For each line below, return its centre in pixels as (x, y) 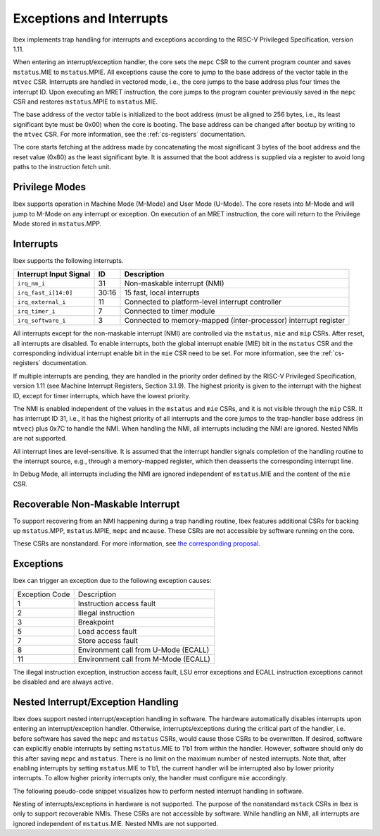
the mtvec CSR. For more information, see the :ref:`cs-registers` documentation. (129, 135)
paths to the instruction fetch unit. (62, 167)
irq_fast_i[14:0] (45, 293)
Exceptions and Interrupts (90, 18)
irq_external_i (42, 302)
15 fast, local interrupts (162, 293)
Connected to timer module (170, 312)
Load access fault (107, 631)
